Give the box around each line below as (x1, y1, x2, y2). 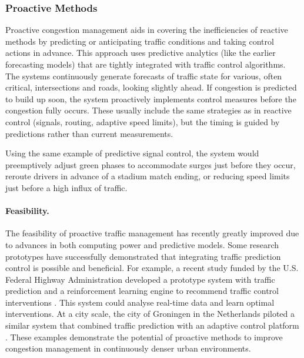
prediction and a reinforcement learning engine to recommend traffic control (5, 285, 279, 297)
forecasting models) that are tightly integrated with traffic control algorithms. (5, 58, 286, 70)
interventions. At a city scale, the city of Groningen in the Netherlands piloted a (5, 307, 295, 320)
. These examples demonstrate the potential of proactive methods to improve (5, 330, 283, 343)
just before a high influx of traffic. (5, 181, 128, 193)
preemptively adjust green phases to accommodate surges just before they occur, (5, 158, 296, 170)
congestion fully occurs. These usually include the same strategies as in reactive (5, 104, 292, 116)
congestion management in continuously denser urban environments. (5, 342, 251, 354)
